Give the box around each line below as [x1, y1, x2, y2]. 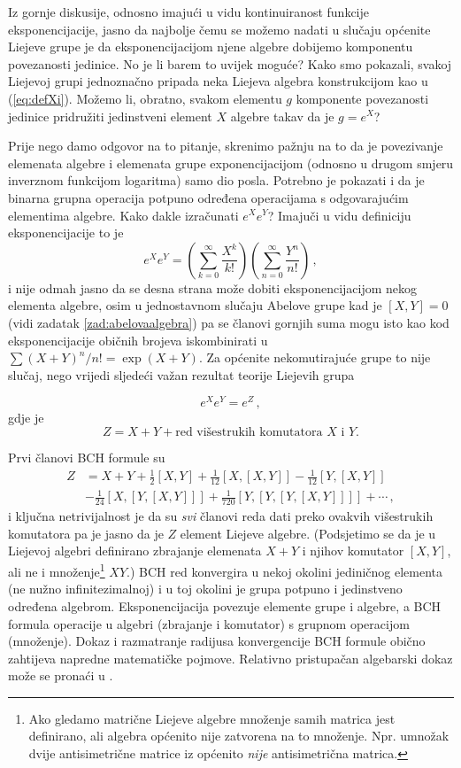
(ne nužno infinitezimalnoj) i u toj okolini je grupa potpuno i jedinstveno [8, 579, 403, 598]
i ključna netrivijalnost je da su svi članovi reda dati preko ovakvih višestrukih [8, 507, 434, 525]
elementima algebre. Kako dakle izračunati [8, 206, 239, 224]
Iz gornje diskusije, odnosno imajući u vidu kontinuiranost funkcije [8, 3, 370, 20]
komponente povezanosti [296, 89, 429, 107]
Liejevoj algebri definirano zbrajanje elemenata [8, 541, 262, 560]
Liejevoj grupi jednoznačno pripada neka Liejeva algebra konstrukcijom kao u [8, 72, 428, 90]
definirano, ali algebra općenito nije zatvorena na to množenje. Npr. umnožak [28, 726, 449, 745]
